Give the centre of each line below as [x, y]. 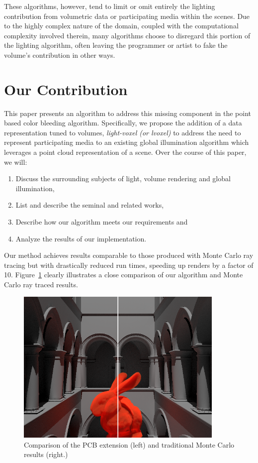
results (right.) [46, 454]
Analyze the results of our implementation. [81, 238]
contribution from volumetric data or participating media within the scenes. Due [127, 16]
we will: [16, 162]
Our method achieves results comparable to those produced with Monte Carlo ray [129, 255]
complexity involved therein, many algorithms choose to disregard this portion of [127, 35]
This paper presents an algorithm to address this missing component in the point [128, 113]
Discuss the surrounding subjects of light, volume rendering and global [123, 178]
